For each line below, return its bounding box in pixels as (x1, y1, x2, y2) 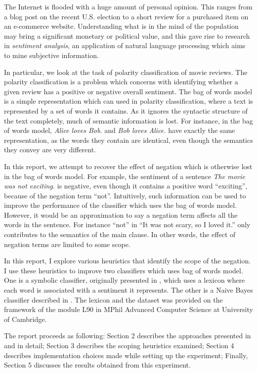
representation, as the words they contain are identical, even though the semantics (4, 134, 253, 145)
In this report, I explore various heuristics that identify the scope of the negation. (4, 255, 251, 266)
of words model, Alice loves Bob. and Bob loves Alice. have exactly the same (4, 125, 235, 135)
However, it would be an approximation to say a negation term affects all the (4, 209, 238, 220)
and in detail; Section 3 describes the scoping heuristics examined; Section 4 (4, 340, 234, 350)
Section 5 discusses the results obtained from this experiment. (4, 360, 191, 370)
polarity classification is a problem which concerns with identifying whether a (4, 76, 238, 87)
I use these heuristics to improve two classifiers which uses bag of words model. (4, 265, 243, 275)
